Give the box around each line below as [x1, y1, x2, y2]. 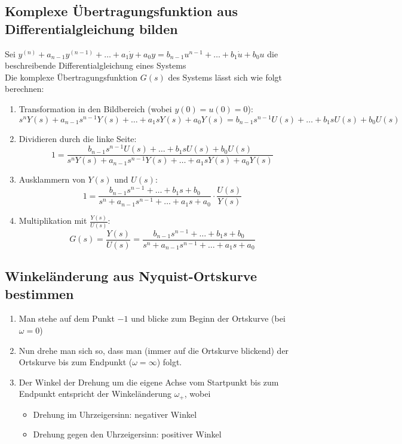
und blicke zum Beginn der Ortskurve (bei [131, 312, 286, 325]
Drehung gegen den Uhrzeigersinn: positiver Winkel [33, 428, 222, 440]
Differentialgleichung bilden [5, 19, 178, 38]
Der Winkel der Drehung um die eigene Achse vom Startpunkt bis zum [19, 375, 279, 388]
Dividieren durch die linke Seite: [19, 132, 137, 144]
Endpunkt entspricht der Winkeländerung [19, 387, 171, 400]
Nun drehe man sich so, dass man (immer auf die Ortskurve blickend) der [19, 344, 289, 356]
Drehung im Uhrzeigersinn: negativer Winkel [33, 408, 197, 420]
